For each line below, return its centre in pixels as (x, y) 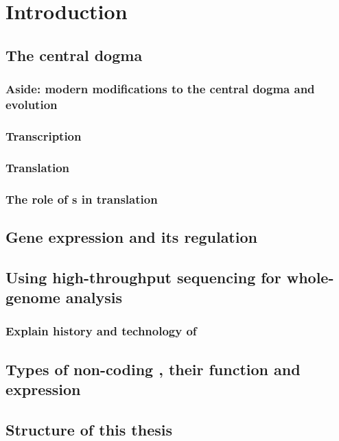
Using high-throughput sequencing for (143, 277)
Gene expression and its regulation (131, 236)
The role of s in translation (82, 199)
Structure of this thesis (89, 429)
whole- (310, 277)
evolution (32, 104)
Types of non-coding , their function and (153, 369)
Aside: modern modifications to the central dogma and (160, 89)
